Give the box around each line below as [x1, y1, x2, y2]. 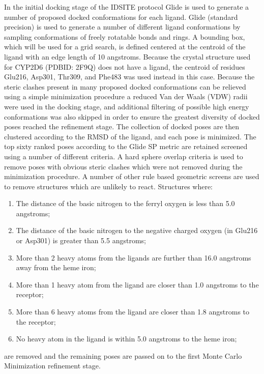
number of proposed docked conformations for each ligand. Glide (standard [4, 11, 238, 22]
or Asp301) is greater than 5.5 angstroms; [16, 235, 146, 246]
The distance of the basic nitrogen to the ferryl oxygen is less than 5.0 [16, 198, 235, 209]
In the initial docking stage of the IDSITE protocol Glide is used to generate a [4, 2, 249, 12]
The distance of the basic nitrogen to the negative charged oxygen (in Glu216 [16, 225, 258, 236]
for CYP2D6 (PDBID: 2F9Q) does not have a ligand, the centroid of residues [4, 61, 245, 72]
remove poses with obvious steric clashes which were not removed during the [4, 161, 243, 171]
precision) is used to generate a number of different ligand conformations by [4, 21, 241, 32]
